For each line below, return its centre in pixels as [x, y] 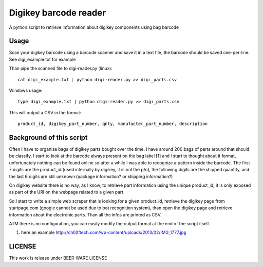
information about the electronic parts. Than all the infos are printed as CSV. [85, 214]
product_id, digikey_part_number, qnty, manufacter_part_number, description [113, 124]
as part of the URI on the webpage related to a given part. [67, 192]
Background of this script [48, 138]
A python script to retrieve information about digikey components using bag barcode [94, 27]
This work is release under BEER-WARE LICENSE [58, 258]
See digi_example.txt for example [42, 59]
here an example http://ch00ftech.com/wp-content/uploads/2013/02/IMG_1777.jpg [104, 232]
